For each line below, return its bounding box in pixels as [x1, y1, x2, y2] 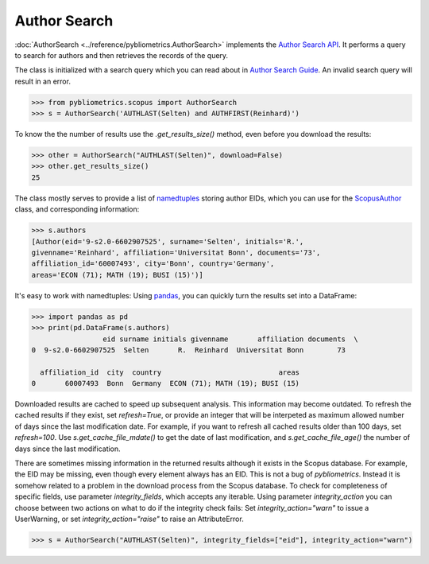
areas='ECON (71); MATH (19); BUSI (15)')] [31, 270, 204, 279]
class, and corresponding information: [14, 204, 140, 214]
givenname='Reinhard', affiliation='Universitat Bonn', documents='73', [31, 247, 321, 257]
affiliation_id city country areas [40, 368, 300, 377]
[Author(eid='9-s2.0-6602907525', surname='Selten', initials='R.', [31, 237, 304, 246]
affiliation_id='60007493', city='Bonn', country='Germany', [31, 259, 275, 268]
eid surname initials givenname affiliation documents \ [102, 334, 359, 344]
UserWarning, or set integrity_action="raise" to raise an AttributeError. [14, 514, 244, 523]
